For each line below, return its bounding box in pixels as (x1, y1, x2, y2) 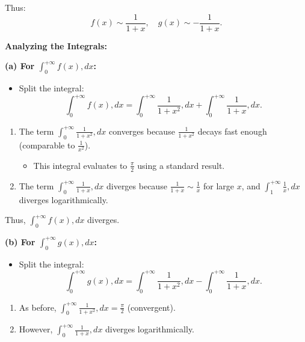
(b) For (5, 235, 35, 248)
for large (203, 179, 235, 192)
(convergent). (127, 301, 176, 313)
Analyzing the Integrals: (5, 39, 107, 52)
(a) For (5, 60, 35, 72)
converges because (109, 124, 175, 137)
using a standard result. (137, 159, 225, 171)
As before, (19, 301, 57, 313)
